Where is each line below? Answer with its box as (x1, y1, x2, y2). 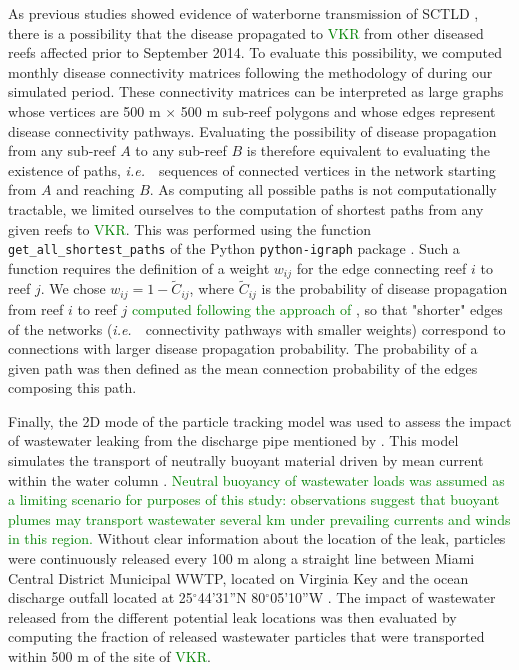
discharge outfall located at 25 (8, 587, 193, 608)
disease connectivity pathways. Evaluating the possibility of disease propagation (8, 120, 497, 141)
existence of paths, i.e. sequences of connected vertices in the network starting (8, 159, 496, 180)
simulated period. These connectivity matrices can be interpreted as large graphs (8, 81, 504, 102)
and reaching (56, 179, 135, 200)
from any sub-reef (8, 140, 116, 161)
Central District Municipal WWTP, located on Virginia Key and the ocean (8, 567, 469, 588)
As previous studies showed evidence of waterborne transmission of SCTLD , (8, 3, 479, 23)
